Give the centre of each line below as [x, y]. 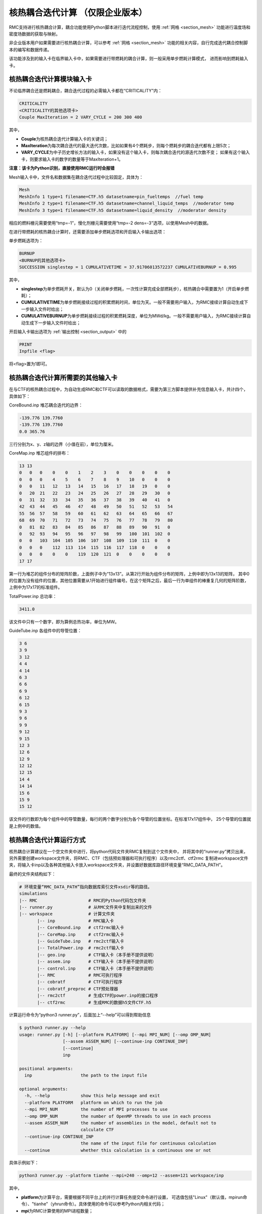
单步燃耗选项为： [26, 241]
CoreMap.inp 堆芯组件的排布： [40, 453]
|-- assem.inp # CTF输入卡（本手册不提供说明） [97, 962]
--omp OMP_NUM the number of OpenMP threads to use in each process [118, 1116]
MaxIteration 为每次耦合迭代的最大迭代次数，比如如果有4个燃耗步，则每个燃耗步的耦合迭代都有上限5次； [126, 145]
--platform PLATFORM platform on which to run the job [93, 1103]
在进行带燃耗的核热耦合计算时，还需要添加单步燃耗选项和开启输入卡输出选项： [88, 232]
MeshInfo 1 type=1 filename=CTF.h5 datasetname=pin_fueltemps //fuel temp [111, 196]
